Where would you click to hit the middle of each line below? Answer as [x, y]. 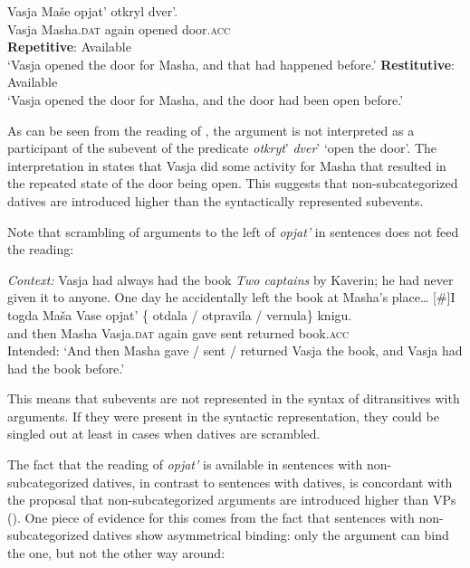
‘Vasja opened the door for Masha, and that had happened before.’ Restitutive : [231, 64]
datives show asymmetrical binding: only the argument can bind [271, 535]
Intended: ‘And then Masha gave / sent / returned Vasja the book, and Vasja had [235, 350]
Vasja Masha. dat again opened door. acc [119, 28]
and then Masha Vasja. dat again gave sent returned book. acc [178, 332]
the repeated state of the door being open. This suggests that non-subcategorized [233, 183]
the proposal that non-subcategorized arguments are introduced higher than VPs [232, 500]
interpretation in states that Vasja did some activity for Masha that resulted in [227, 165]
